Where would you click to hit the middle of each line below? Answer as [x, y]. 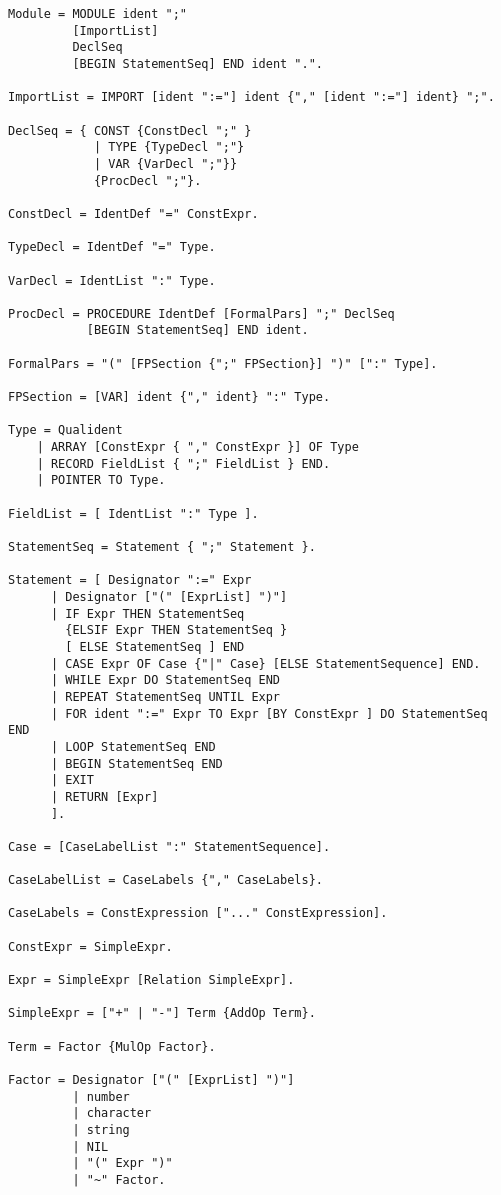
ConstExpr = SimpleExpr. [90, 946]
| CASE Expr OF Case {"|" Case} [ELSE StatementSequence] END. [265, 663]
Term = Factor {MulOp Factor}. [112, 1046]
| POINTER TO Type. [101, 480]
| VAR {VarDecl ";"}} [165, 163]
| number [101, 1096]
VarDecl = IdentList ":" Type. [112, 280]
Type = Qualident [65, 430]
